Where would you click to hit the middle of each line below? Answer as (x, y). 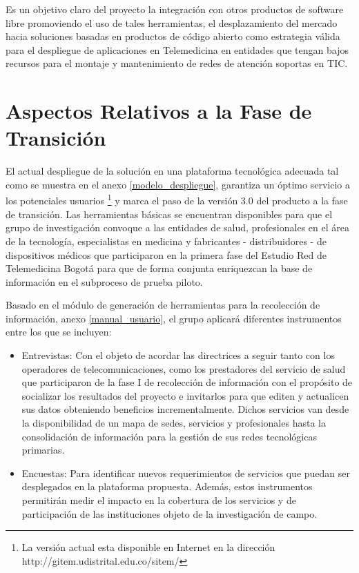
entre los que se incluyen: (59, 332)
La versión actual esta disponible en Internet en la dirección (148, 547)
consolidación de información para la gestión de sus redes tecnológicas (169, 436)
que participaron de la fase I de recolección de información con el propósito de (187, 382)
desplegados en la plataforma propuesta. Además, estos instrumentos (167, 486)
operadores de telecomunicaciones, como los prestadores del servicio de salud (184, 368)
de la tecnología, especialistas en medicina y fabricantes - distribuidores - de (166, 241)
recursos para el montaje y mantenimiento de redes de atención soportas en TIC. (177, 63)
